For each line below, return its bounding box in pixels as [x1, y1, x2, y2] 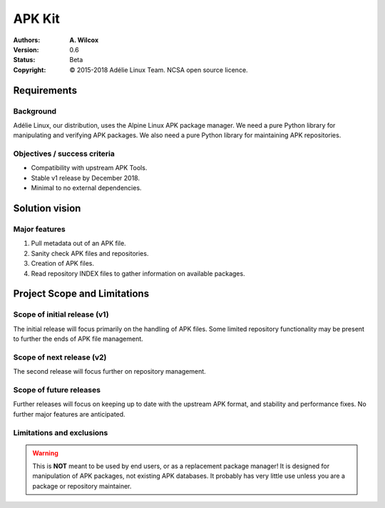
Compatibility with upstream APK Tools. [31, 164, 148, 172]
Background [13, 106, 57, 116]
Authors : [13, 36, 41, 44]
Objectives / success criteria [13, 149, 115, 159]
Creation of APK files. [31, 259, 95, 268]
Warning [32, 449, 58, 457]
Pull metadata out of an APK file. [31, 239, 126, 248]
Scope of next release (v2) [13, 352, 107, 362]
